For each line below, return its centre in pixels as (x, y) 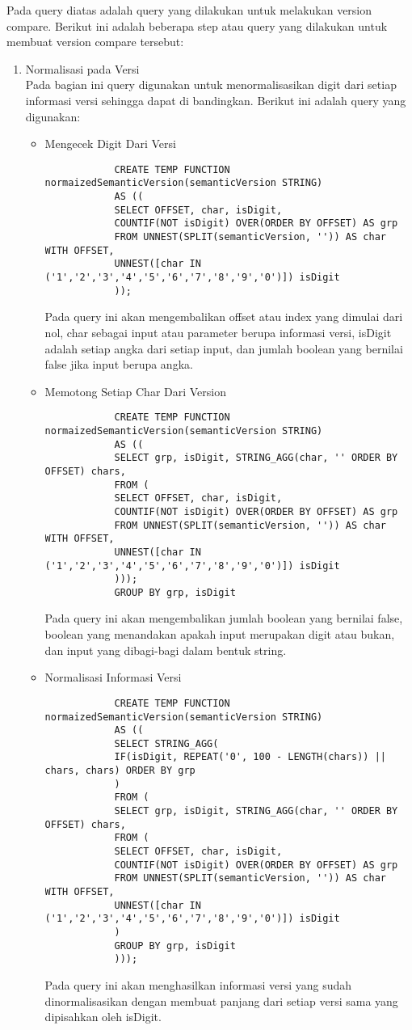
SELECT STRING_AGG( (166, 743)
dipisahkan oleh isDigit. (103, 1017)
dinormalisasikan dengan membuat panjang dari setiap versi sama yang (221, 1000)
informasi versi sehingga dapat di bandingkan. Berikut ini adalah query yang (216, 100)
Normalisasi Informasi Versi (113, 677)
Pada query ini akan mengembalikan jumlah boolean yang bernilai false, (224, 618)
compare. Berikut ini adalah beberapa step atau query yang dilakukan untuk (197, 25)
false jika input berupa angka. (119, 364)
